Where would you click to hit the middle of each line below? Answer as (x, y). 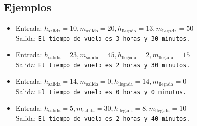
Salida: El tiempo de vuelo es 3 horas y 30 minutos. (103, 38)
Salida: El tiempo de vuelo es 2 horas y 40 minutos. (103, 117)
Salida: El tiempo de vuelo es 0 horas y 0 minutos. (101, 91)
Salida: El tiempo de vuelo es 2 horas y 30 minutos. (103, 64)
